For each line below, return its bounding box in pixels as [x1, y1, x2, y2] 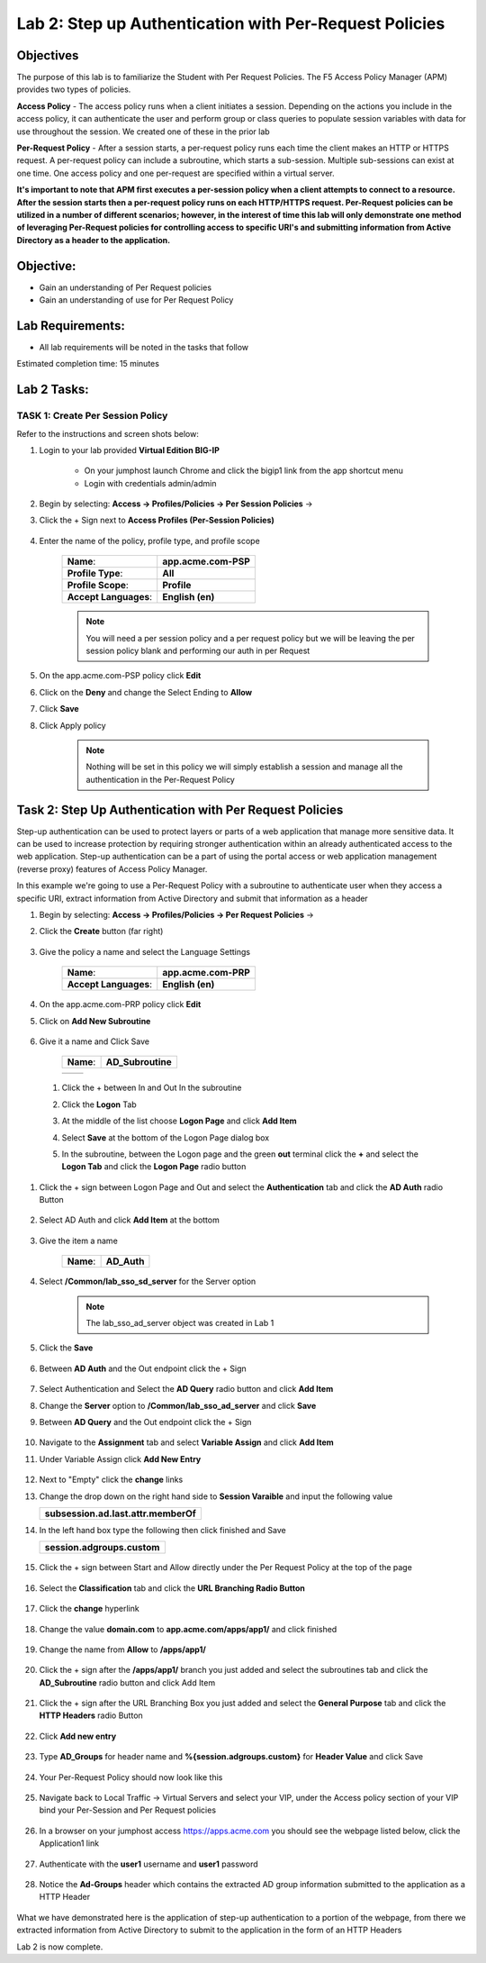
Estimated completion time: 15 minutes [16, 359, 159, 369]
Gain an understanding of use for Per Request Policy [39, 295, 234, 305]
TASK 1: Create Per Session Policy [16, 410, 168, 423]
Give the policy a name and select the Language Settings [39, 946, 251, 957]
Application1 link [39, 1838, 100, 1849]
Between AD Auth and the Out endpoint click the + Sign [39, 1363, 247, 1374]
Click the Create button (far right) [39, 926, 164, 937]
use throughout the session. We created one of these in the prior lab [16, 126, 270, 137]
